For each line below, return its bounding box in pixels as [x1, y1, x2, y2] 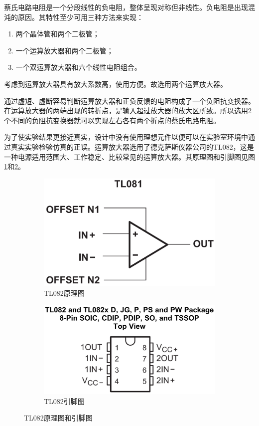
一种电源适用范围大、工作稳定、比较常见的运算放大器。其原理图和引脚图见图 [4, 151, 255, 162]
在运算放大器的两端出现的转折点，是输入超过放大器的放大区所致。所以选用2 [4, 105, 252, 116]
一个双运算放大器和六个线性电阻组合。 [15, 62, 141, 72]
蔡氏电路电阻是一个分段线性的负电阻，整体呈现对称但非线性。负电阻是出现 [4, 2, 248, 12]
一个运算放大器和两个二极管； [15, 45, 114, 55]
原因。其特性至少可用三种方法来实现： [17, 11, 143, 22]
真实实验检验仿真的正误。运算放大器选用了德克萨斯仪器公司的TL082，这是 [10, 141, 254, 152]
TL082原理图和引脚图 [24, 413, 93, 423]
